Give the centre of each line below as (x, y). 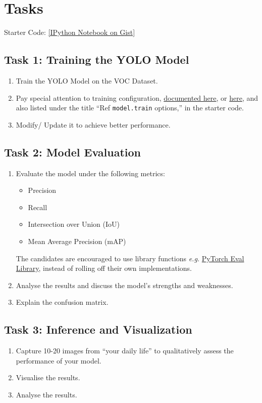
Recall (38, 207)
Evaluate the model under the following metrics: (90, 173)
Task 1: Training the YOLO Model (97, 59)
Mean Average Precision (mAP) (77, 241)
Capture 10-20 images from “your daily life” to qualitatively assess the (125, 351)
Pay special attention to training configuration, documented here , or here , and (137, 97)
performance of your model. (59, 360)
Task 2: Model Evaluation (73, 152)
